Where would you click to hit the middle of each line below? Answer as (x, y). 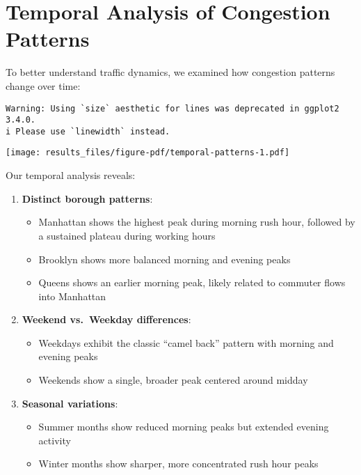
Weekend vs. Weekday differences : (106, 319)
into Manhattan (72, 296)
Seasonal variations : (70, 403)
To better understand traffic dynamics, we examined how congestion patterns (170, 72)
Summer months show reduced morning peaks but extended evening (184, 427)
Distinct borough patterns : (87, 198)
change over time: (43, 85)
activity (55, 440)
